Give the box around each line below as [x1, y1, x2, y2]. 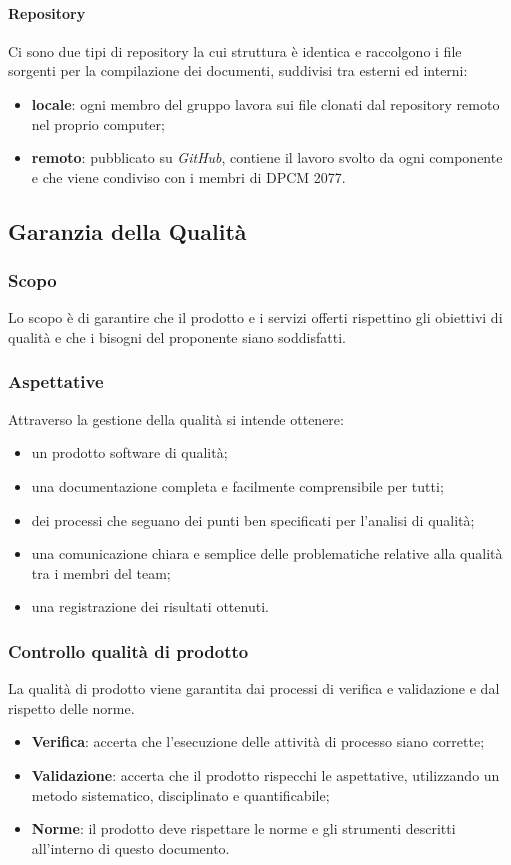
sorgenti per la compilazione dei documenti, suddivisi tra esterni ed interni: [8, 60, 468, 81]
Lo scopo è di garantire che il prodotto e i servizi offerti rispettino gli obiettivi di [8, 307, 503, 328]
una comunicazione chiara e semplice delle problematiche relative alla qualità [31, 543, 503, 564]
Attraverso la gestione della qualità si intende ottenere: [8, 408, 344, 429]
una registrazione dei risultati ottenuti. [31, 596, 269, 617]
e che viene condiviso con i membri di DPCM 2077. [31, 166, 346, 187]
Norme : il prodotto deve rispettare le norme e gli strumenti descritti [31, 818, 456, 839]
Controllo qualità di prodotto [8, 638, 249, 663]
